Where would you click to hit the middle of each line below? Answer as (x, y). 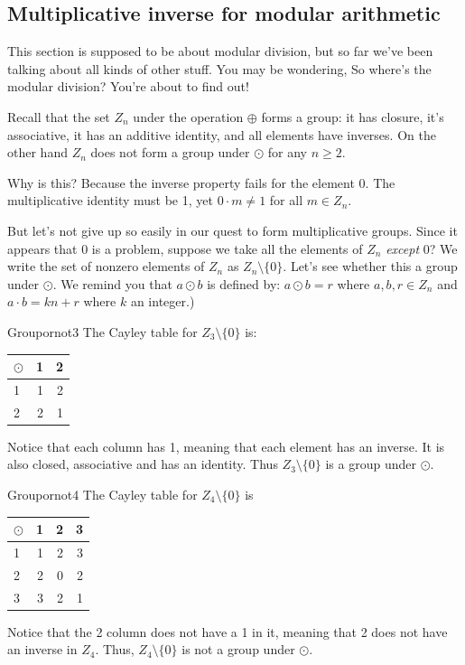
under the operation (188, 116)
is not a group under (238, 649)
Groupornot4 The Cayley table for (102, 494)
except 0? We (422, 248)
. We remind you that (112, 283)
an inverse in (42, 649)
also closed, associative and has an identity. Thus (143, 464)
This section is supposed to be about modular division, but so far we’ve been (220, 51)
